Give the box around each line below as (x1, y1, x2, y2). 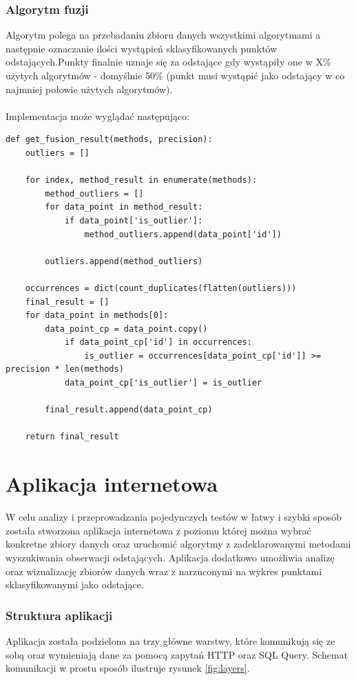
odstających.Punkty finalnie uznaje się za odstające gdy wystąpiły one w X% (6, 54, 331, 69)
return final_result (25, 432, 119, 442)
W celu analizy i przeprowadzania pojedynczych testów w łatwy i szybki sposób (6, 510, 342, 524)
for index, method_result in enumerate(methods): (25, 175, 258, 186)
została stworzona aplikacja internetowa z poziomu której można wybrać (6, 523, 311, 537)
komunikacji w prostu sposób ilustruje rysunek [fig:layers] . (6, 661, 250, 675)
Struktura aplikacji (6, 606, 113, 623)
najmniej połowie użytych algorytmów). (6, 81, 173, 96)
